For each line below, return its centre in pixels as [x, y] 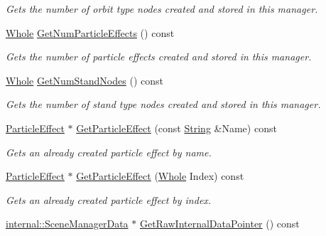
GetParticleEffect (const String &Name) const [176, 128]
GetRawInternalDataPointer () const [219, 224]
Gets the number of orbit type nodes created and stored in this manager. [162, 9]
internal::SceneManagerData [67, 224]
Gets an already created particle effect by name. [109, 152]
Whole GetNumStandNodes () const [85, 80]
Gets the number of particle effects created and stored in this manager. [159, 57]
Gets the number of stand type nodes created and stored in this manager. [163, 104]
